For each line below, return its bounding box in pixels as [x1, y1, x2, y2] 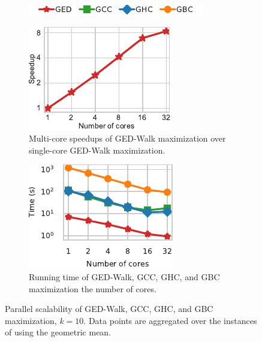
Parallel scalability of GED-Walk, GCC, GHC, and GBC [5, 302, 213, 315]
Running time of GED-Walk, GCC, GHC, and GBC [29, 270, 220, 283]
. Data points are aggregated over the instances [83, 314, 257, 326]
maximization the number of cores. [29, 282, 156, 295]
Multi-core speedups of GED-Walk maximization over [29, 132, 226, 145]
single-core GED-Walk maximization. [29, 143, 165, 156]
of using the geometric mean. [5, 326, 112, 338]
